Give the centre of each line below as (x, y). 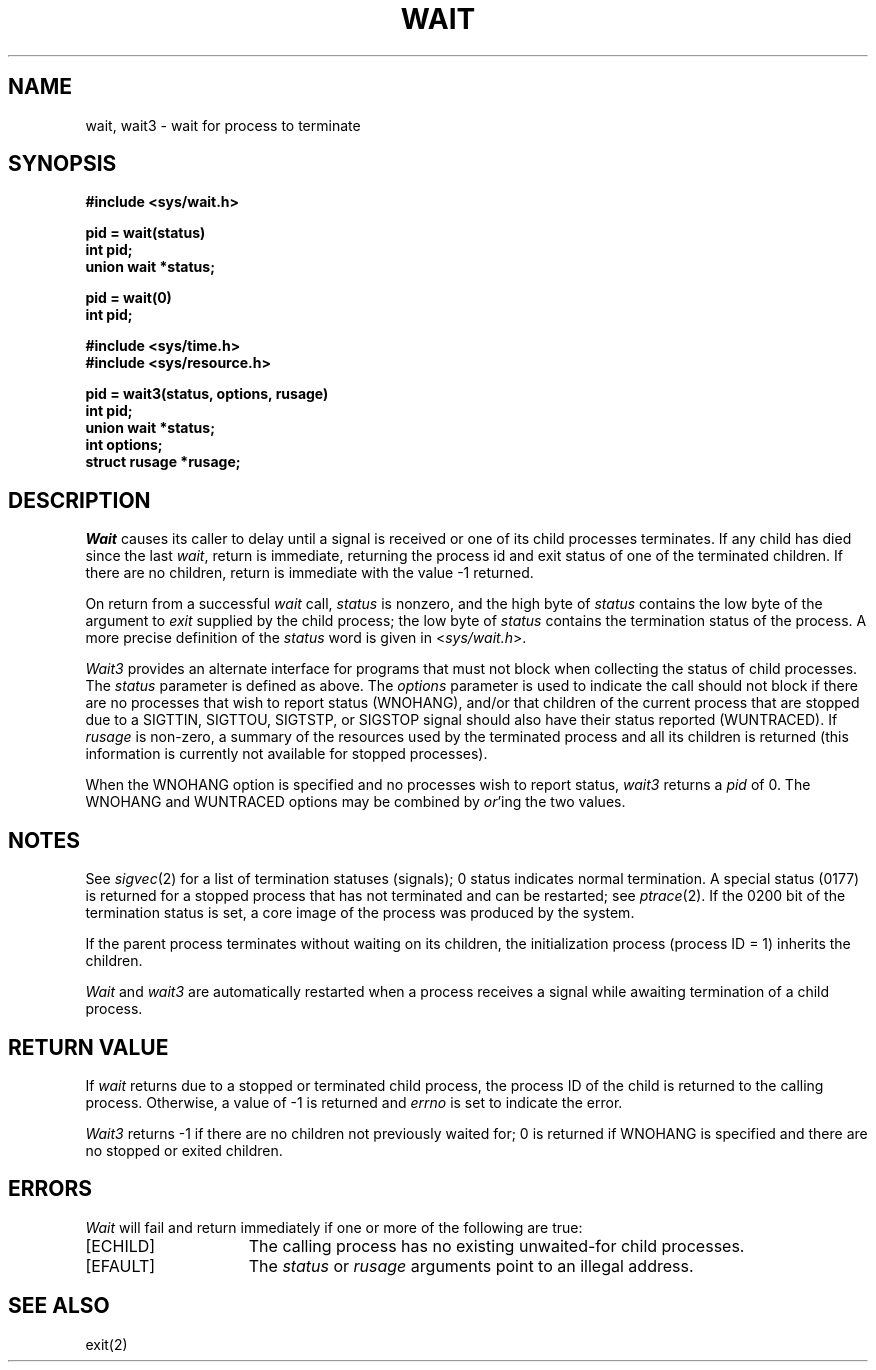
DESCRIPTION (79, 500)
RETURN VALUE (88, 1047)
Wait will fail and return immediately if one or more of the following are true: (334, 1227)
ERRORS (50, 1189)
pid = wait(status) (145, 233)
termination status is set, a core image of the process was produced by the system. (360, 913)
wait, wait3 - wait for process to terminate (223, 125)
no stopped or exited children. (184, 1150)
